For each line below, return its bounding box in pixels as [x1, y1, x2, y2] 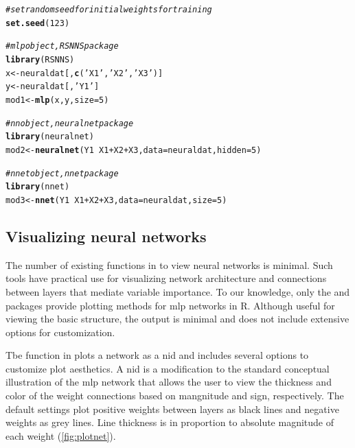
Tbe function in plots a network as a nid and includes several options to [5, 348, 309, 362]
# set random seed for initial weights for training [5, 5, 212, 14]
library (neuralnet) [5, 132, 94, 142]
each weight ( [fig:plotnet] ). [5, 428, 116, 443]
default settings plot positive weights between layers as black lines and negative [5, 401, 339, 416]
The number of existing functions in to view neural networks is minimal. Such [5, 257, 333, 272]
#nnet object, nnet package [5, 168, 119, 178]
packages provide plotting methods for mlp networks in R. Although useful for [5, 298, 335, 312]
